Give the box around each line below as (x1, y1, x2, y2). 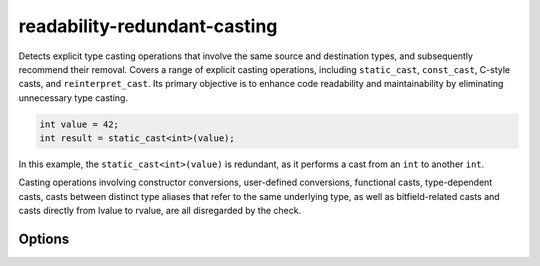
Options (18, 231, 70, 248)
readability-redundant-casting (18, 15, 278, 37)
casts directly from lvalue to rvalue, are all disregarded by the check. (18, 205, 302, 217)
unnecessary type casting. (18, 91, 129, 104)
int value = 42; (39, 118, 120, 130)
